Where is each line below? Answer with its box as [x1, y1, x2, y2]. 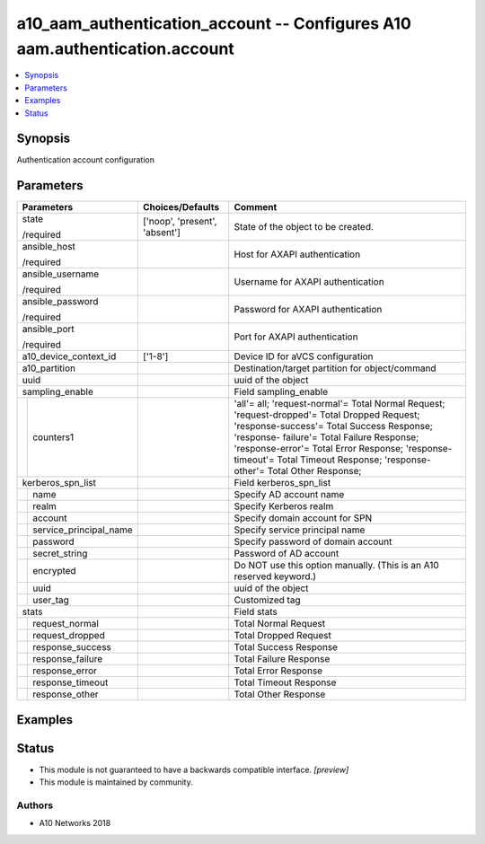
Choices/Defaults [142, 201, 220, 214]
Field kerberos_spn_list [234, 477, 331, 489]
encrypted [32, 565, 76, 577]
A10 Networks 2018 [39, 818, 111, 829]
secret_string [32, 548, 88, 560]
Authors [16, 799, 54, 812]
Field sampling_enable [234, 386, 329, 399]
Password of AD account [234, 548, 339, 560]
